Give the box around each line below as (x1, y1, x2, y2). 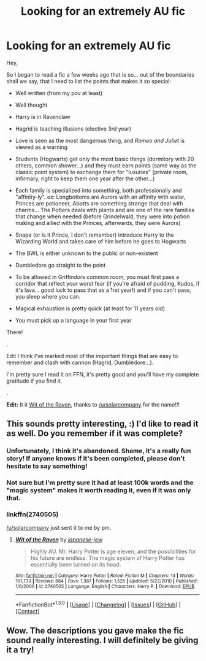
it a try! (6, 644, 34, 655)
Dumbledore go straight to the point (15, 261, 106, 269)
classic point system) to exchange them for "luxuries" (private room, (15, 168, 188, 175)
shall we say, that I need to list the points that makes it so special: (6, 77, 172, 85)
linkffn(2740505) (6, 510, 59, 519)
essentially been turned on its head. (30, 561, 121, 568)
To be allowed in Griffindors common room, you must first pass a (15, 273, 180, 280)
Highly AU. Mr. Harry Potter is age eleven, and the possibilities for (30, 548, 196, 556)
